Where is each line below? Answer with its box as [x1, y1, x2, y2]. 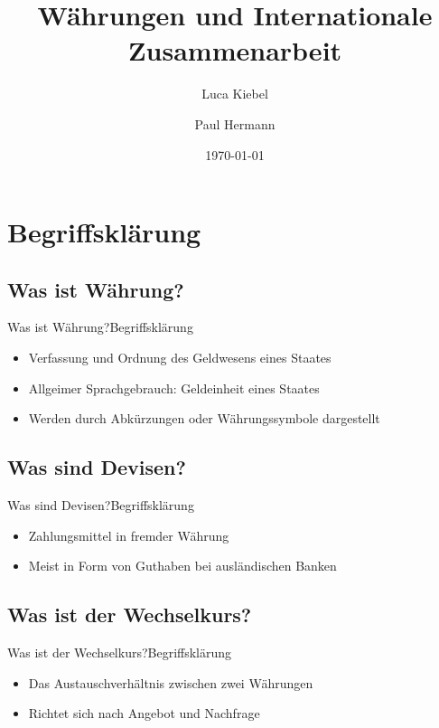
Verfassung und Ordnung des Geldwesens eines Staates [28, 348, 332, 367]
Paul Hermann [194, 114, 276, 133]
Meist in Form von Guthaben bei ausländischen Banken [28, 556, 337, 575]
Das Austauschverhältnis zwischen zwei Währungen [28, 673, 313, 692]
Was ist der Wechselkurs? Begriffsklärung [7, 643, 232, 662]
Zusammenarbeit [127, 32, 342, 69]
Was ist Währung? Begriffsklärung [7, 317, 193, 336]
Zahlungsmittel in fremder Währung [28, 525, 229, 544]
